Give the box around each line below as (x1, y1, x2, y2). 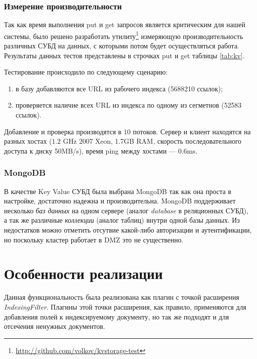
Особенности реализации (4, 263, 163, 283)
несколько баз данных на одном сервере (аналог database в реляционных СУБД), (4, 205, 249, 215)
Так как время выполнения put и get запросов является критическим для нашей (4, 19, 246, 30)
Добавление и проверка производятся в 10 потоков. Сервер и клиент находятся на (4, 126, 251, 136)
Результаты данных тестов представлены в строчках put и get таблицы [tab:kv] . (4, 50, 245, 60)
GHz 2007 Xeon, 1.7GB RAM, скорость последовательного (63, 136, 242, 146)
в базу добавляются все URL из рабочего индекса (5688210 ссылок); (15, 83, 223, 93)
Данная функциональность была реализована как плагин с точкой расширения (4, 292, 239, 302)
